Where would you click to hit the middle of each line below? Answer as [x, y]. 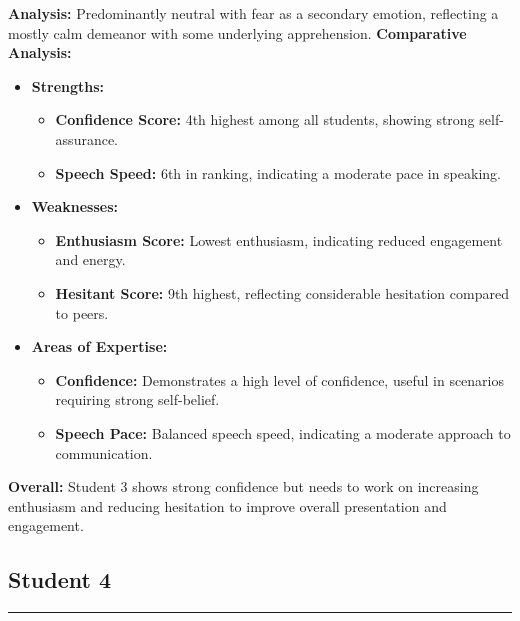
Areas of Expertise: [99, 346]
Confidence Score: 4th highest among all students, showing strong [265, 119]
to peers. [82, 312]
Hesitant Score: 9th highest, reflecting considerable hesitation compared [282, 292]
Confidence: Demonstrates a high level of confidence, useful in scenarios [280, 379]
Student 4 [59, 579]
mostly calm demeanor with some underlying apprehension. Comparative [237, 32]
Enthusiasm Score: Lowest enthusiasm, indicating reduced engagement [279, 239]
